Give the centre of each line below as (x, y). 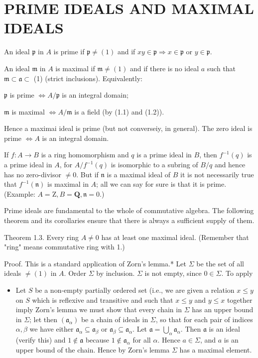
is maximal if (75, 68)
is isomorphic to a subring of (154, 165)
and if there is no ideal (164, 68)
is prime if (69, 52)
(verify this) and (41, 340)
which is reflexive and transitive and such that (103, 299)
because (97, 340)
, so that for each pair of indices (204, 319)
